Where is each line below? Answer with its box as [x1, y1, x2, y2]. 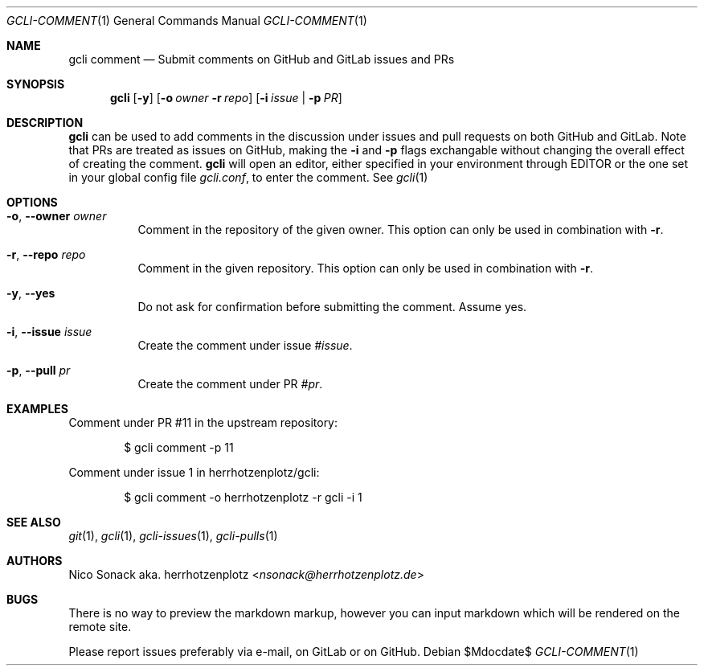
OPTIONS [6, 195, 58, 209]
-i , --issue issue [6, 325, 92, 338]
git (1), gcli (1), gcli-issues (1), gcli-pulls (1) [68, 529, 278, 543]
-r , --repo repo [6, 248, 86, 261]
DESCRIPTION [6, 116, 84, 129]
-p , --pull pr [6, 363, 71, 377]
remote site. [68, 620, 132, 633]
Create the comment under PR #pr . [137, 377, 323, 391]
